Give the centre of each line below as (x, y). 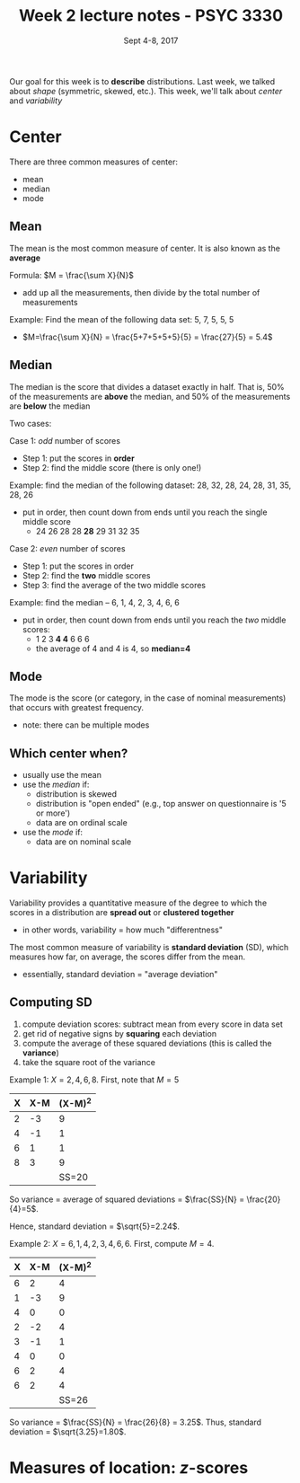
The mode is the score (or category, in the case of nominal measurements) (148, 698)
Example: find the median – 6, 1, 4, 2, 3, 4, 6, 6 (94, 602)
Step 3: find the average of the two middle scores (114, 585)
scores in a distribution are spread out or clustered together (122, 913)
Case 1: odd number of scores (65, 440)
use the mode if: (53, 833)
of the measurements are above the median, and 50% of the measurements (150, 396)
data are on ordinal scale (81, 823)
